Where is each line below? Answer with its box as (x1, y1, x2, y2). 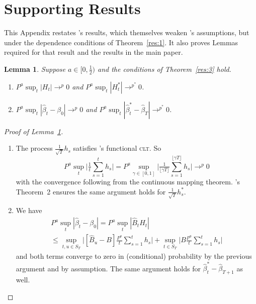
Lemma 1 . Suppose (4, 63, 66, 74)
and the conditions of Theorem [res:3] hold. (98, 63, 231, 74)
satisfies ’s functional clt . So (73, 143, 161, 153)
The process (16, 143, 53, 153)
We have (16, 205, 42, 216)
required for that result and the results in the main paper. (4, 47, 183, 57)
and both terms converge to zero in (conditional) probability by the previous (16, 250, 252, 261)
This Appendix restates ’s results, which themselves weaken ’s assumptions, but (4, 27, 249, 38)
